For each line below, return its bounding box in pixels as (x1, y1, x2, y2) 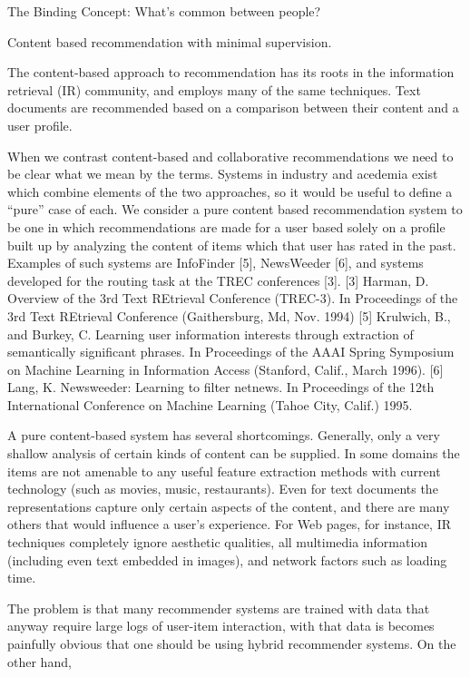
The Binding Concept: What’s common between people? (7, 2, 321, 20)
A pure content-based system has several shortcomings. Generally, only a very (7, 426, 440, 445)
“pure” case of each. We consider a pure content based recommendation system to (7, 200, 463, 219)
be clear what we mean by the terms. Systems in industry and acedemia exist (7, 164, 438, 183)
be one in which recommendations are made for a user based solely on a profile (7, 217, 446, 236)
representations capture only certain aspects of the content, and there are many (7, 496, 450, 515)
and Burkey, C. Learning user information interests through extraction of (7, 324, 414, 343)
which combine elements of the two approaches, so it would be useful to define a (7, 182, 453, 201)
